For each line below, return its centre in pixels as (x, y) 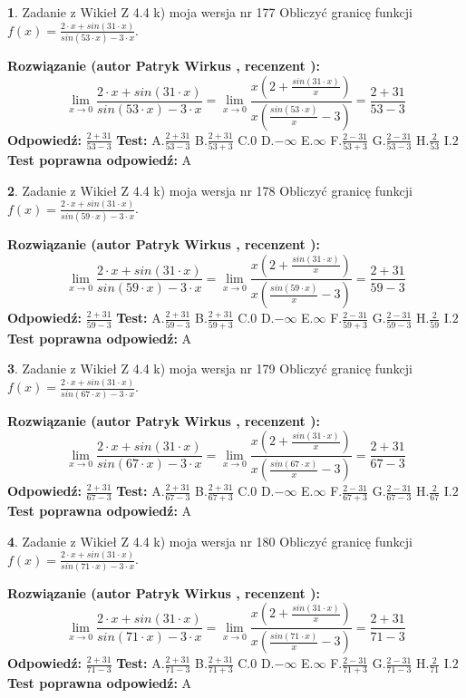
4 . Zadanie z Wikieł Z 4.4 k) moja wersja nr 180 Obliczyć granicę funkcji (210, 541)
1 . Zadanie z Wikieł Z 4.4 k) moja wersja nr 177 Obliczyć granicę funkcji (210, 12)
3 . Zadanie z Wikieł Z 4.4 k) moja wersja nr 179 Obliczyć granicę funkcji (210, 368)
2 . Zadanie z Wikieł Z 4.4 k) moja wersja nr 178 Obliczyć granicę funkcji (210, 190)
